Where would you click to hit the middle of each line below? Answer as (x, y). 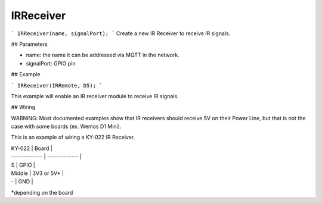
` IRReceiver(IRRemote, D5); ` (57, 85)
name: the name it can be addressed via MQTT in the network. (103, 55)
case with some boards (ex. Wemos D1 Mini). (66, 127)
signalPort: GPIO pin (51, 63)
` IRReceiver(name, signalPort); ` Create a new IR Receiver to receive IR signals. (121, 33)
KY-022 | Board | (32, 148)
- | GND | (22, 182)
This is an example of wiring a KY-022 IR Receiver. (73, 138)
